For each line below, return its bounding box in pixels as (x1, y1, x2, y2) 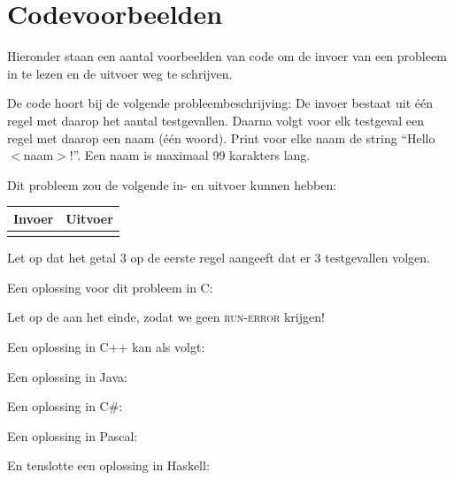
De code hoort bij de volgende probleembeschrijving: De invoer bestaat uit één (7, 94, 433, 112)
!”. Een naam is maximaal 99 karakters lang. (69, 146, 311, 164)
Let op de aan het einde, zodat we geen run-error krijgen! (7, 308, 325, 326)
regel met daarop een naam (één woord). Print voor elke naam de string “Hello (7, 128, 435, 147)
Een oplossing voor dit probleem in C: (7, 278, 213, 296)
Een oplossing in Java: (7, 367, 127, 385)
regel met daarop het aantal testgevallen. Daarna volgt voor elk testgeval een (7, 110, 425, 129)
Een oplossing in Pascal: (7, 426, 138, 445)
